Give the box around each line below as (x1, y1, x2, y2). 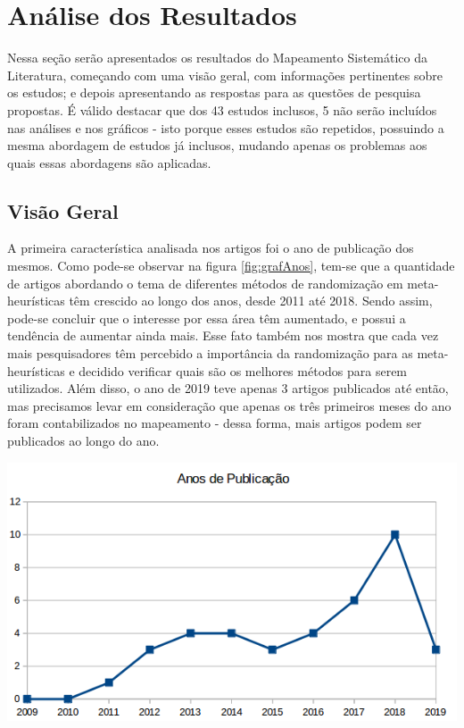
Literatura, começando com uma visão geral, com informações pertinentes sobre (7, 65, 443, 84)
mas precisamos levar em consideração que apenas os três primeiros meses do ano (7, 396, 452, 414)
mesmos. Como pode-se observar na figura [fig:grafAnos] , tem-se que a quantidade (7, 256, 455, 275)
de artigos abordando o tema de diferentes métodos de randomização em (7, 273, 403, 292)
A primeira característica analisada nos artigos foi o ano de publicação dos (7, 238, 414, 257)
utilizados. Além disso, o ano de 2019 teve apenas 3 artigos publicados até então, (7, 379, 449, 397)
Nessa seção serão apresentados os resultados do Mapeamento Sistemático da (7, 48, 427, 67)
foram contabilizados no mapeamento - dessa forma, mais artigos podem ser (7, 414, 422, 432)
